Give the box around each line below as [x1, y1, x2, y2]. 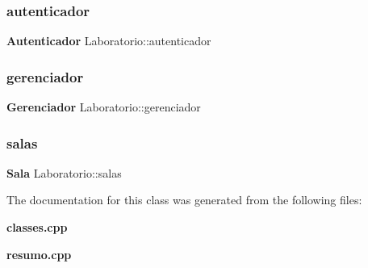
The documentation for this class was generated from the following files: [6, 191, 362, 208]
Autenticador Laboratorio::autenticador [6, 32, 211, 49]
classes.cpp [6, 219, 68, 236]
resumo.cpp [6, 245, 72, 262]
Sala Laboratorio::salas [6, 164, 122, 181]
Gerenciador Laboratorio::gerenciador [6, 98, 201, 115]
